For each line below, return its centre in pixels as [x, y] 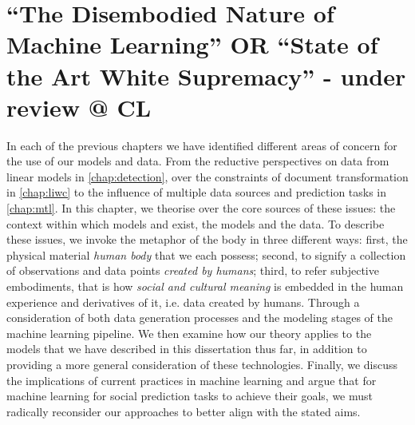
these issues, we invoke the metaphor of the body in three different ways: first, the [207, 239]
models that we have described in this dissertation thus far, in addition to [187, 349]
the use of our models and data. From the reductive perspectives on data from [198, 161]
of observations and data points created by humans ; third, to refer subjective [193, 270]
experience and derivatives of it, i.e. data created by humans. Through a [183, 302]
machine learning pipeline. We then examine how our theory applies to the [189, 333]
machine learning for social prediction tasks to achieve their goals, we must [190, 396]
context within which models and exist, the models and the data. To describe [196, 223]
